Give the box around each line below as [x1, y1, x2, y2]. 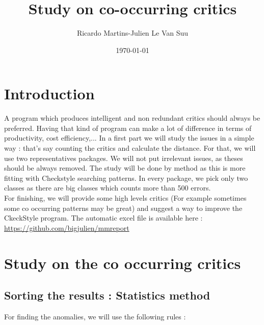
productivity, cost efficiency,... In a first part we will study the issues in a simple [4, 132, 254, 143]
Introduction [4, 83, 95, 104]
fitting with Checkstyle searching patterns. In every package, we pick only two [4, 172, 248, 183]
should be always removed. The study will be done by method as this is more [4, 163, 246, 173]
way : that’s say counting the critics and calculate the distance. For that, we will [4, 143, 256, 153]
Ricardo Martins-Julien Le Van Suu [76, 28, 189, 38]
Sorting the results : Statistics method [4, 287, 210, 303]
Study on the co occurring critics [4, 252, 241, 273]
